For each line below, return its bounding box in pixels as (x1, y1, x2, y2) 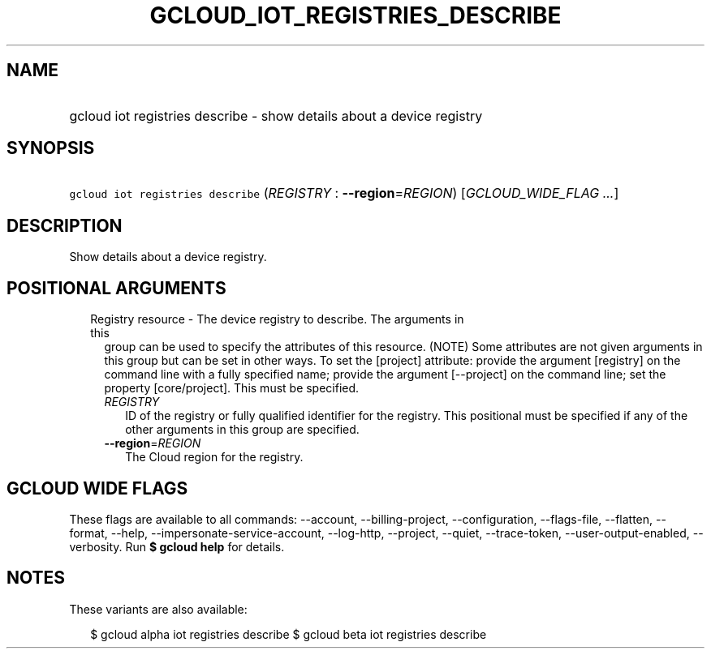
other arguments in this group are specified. (125, 422, 360, 437)
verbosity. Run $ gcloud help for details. (69, 539, 285, 554)
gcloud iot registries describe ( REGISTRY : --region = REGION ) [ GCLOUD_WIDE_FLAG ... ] (69, 185, 619, 202)
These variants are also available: (69, 601, 248, 616)
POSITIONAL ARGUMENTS (6, 277, 226, 298)
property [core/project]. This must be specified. (104, 381, 360, 396)
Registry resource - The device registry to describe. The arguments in (90, 312, 464, 327)
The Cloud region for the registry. (125, 450, 304, 464)
